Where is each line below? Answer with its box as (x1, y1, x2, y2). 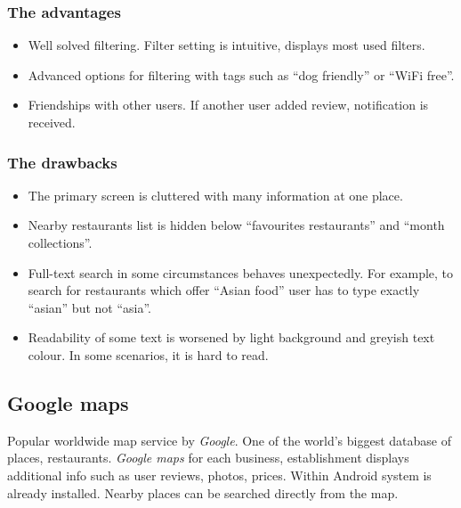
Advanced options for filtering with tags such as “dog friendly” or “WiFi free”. (28, 65, 455, 84)
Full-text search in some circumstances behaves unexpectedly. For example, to (28, 263, 454, 282)
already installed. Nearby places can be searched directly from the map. (7, 483, 399, 502)
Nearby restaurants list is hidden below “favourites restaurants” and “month (28, 216, 445, 234)
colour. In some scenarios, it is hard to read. (28, 345, 269, 364)
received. (28, 113, 76, 131)
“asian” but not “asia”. (28, 298, 152, 316)
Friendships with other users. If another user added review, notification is (28, 95, 429, 114)
